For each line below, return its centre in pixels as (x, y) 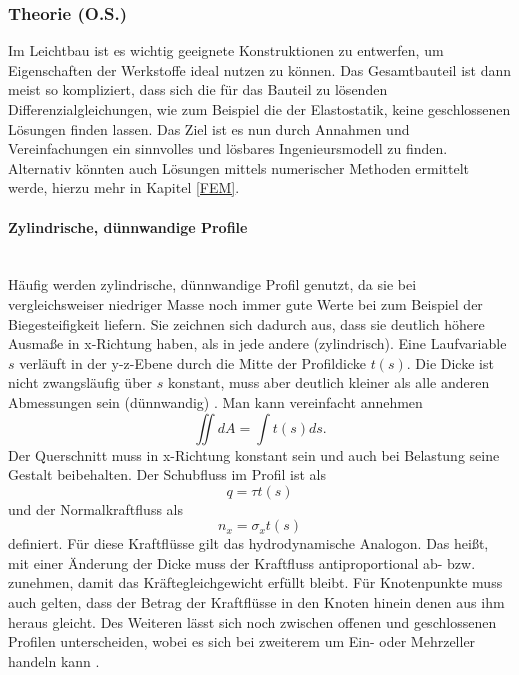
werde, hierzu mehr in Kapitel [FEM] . (124, 187)
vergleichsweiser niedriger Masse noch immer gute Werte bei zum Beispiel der (245, 303)
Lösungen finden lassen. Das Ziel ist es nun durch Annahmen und (209, 128)
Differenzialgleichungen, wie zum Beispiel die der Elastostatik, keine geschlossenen (259, 109)
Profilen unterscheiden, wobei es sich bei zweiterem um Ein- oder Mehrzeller (242, 641)
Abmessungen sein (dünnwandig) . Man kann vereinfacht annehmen (215, 401)
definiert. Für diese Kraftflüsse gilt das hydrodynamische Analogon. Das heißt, (248, 543)
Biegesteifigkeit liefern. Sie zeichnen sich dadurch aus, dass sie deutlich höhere (246, 323)
